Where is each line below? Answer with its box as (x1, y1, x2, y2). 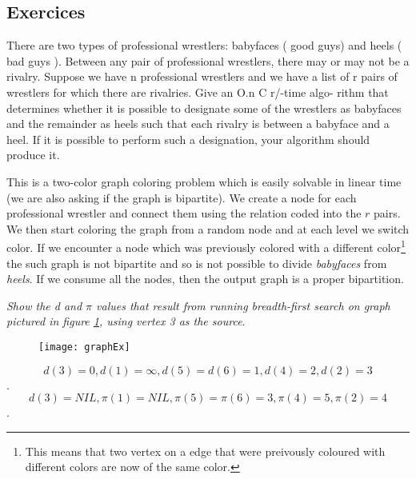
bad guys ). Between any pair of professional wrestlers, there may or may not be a (6, 52, 410, 69)
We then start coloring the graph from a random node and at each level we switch (6, 220, 410, 237)
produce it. (6, 146, 60, 163)
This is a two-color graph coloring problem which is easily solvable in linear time (6, 173, 402, 190)
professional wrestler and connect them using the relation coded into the (6, 205, 362, 222)
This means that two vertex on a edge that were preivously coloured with (25, 442, 386, 459)
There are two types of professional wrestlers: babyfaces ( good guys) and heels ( (6, 37, 402, 54)
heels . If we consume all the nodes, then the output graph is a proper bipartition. (6, 270, 404, 287)
